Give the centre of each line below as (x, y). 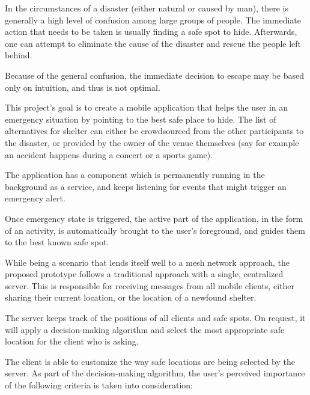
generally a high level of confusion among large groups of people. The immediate (153, 20)
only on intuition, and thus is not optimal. (83, 87)
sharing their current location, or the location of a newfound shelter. (131, 297)
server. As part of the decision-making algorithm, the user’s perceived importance (155, 373)
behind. (19, 55)
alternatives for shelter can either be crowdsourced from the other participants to (154, 131)
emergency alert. (35, 198)
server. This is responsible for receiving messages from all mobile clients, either (150, 285)
